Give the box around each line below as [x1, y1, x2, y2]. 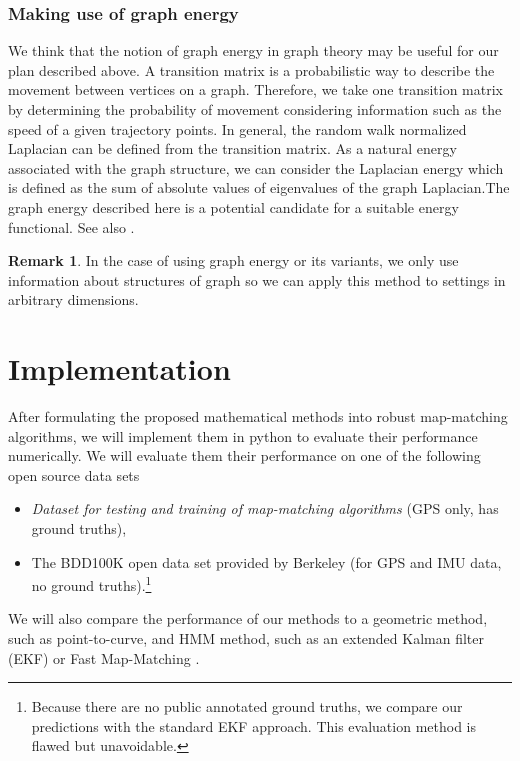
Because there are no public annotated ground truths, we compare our [31, 696, 463, 717]
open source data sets [8, 464, 140, 485]
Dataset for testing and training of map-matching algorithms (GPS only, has [31, 498, 499, 519]
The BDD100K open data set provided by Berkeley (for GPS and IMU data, [31, 551, 502, 572]
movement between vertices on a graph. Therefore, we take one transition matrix [8, 79, 503, 100]
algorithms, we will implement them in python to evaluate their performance [8, 425, 478, 446]
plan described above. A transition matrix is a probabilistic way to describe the [8, 59, 495, 80]
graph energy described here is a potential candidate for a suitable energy [8, 196, 459, 217]
